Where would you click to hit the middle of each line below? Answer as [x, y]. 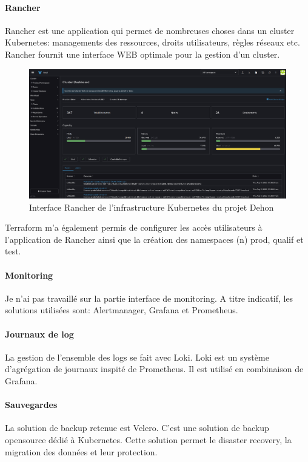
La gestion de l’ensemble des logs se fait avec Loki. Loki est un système [137, 357]
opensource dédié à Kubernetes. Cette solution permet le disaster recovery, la [148, 439]
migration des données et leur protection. [81, 451]
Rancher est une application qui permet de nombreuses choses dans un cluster [150, 30]
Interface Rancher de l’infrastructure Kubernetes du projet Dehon [152, 207]
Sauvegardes [31, 405]
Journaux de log [39, 334]
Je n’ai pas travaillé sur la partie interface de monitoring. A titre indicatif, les [149, 298]
